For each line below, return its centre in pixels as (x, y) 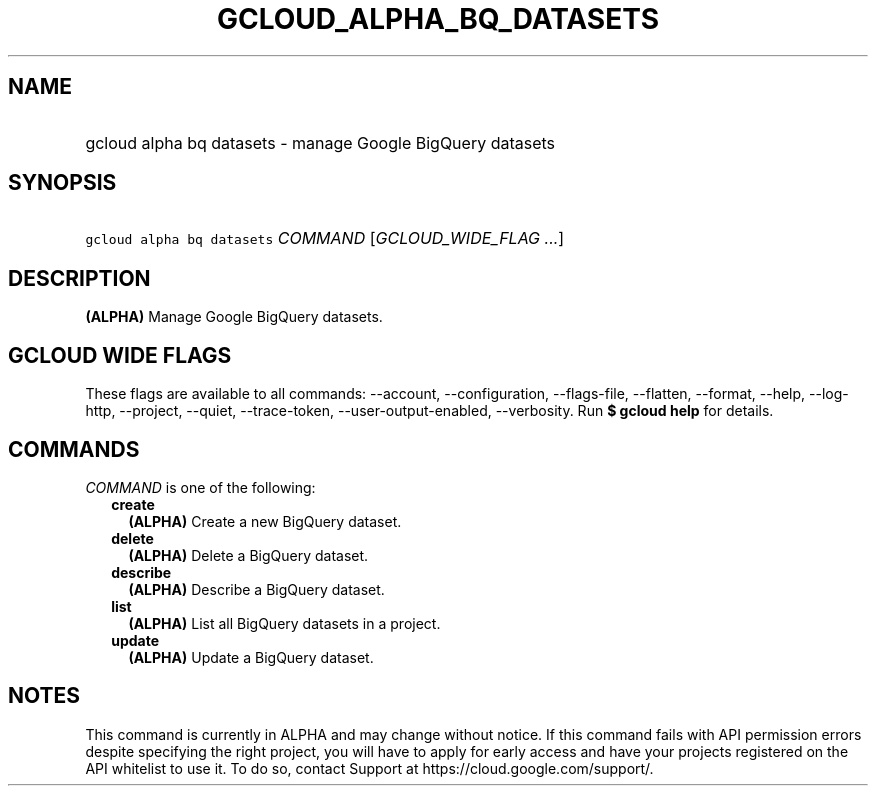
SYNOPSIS (62, 183)
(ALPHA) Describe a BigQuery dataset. (256, 589)
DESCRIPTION (79, 278)
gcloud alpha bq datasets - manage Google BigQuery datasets (320, 142)
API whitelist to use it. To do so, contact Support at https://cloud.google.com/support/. (369, 768)
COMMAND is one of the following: (200, 487)
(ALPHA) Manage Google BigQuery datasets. (234, 317)
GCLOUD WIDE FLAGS (120, 355)
